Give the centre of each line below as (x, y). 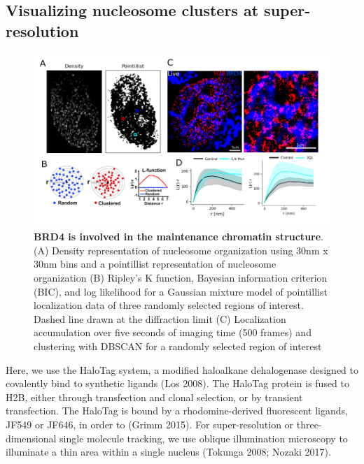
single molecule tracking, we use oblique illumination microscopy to (204, 438)
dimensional (31, 438)
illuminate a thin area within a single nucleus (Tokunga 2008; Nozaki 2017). (168, 452)
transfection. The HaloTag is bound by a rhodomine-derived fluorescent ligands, (177, 411)
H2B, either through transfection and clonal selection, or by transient (154, 397)
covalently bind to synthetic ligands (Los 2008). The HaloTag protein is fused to (178, 383)
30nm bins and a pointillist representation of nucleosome (155, 264)
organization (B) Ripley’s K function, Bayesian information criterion (181, 277)
